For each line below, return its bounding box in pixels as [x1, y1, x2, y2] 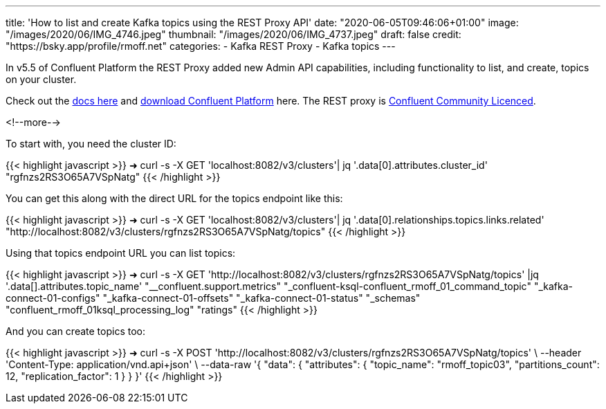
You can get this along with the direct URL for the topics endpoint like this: [6, 192, 343, 204]
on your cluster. [6, 73, 77, 85]
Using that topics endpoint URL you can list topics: [6, 247, 236, 259]
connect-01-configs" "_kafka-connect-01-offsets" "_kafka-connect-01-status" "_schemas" [6, 292, 421, 304]
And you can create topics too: [6, 325, 145, 337]
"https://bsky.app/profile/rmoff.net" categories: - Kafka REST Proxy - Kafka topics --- [6, 40, 396, 52]
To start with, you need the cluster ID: [6, 138, 176, 149]
